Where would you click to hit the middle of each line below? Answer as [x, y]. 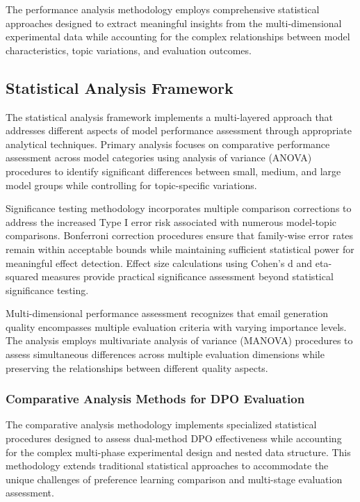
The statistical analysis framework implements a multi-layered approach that [170, 116]
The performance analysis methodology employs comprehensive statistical [163, 9]
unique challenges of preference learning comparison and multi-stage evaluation [174, 479]
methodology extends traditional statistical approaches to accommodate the [167, 465]
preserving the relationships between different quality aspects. [137, 367]
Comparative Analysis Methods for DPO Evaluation [155, 399]
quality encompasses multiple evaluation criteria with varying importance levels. [176, 326]
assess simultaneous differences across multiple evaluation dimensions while [165, 354]
